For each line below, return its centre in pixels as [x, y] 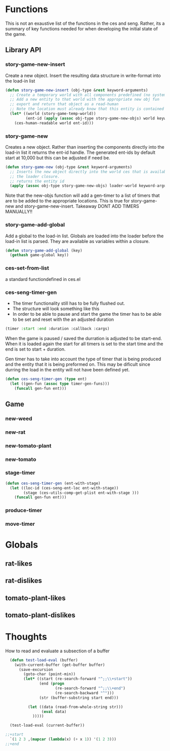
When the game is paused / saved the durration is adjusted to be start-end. [84, 338]
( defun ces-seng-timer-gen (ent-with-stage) [53, 483]
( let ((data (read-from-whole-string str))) [75, 707]
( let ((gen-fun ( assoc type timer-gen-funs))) [60, 384]
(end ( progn [52, 684]
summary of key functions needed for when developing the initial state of [81, 28]
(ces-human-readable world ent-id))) [54, 123]
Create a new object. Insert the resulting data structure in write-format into [83, 75]
